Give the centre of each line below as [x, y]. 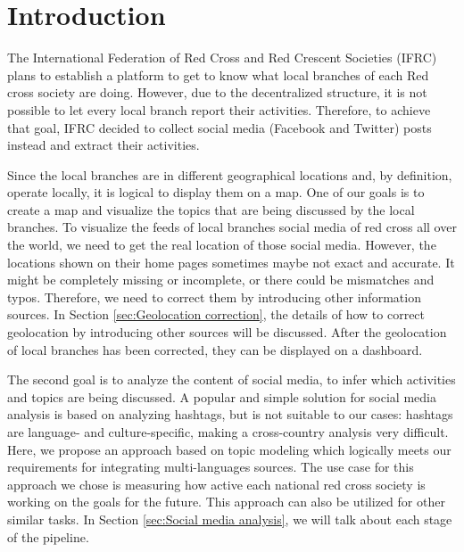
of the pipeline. [48, 536]
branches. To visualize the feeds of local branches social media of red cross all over [232, 227]
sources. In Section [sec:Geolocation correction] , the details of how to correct [216, 314]
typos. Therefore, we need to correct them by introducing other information [214, 297]
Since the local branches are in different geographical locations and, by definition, [230, 174]
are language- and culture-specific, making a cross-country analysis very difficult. [228, 432]
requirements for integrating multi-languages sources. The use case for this [211, 467]
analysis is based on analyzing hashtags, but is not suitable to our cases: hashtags [230, 414]
